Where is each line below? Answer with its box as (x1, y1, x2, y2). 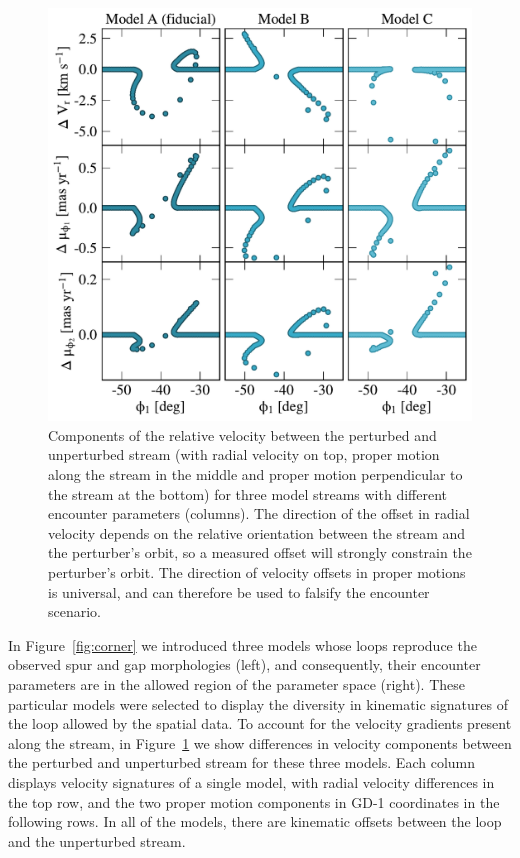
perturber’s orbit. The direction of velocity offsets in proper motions (48, 561, 466, 582)
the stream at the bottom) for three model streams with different (48, 483, 447, 504)
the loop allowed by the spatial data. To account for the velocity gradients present (8, 713, 512, 734)
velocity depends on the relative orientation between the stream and (48, 522, 466, 543)
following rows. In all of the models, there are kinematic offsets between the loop (8, 811, 502, 832)
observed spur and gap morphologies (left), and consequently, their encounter (8, 654, 481, 675)
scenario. (48, 601, 102, 622)
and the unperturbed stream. (8, 830, 186, 851)
